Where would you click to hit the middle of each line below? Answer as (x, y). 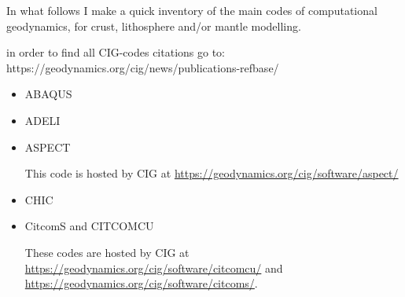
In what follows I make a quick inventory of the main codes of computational (192, 10)
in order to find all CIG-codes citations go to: (116, 52)
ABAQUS (48, 94)
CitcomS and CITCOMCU (89, 226)
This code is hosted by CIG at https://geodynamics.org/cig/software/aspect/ (212, 173)
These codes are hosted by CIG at (107, 252)
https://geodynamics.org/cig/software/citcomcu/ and (154, 268)
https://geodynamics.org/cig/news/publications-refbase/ (143, 67)
